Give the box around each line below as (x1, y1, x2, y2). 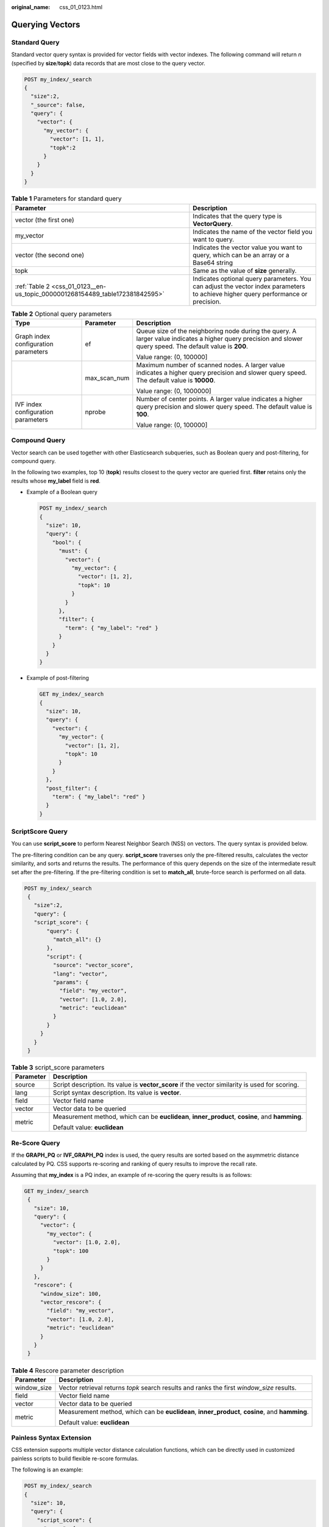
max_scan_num (85, 373, 130, 382)
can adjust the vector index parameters (193, 282, 306, 290)
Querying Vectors (11, 19, 80, 30)
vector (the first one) (15, 216, 74, 224)
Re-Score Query (11, 1139, 60, 1147)
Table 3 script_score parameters (11, 1063, 105, 1072)
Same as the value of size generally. (193, 266, 297, 275)
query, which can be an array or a (193, 250, 289, 259)
